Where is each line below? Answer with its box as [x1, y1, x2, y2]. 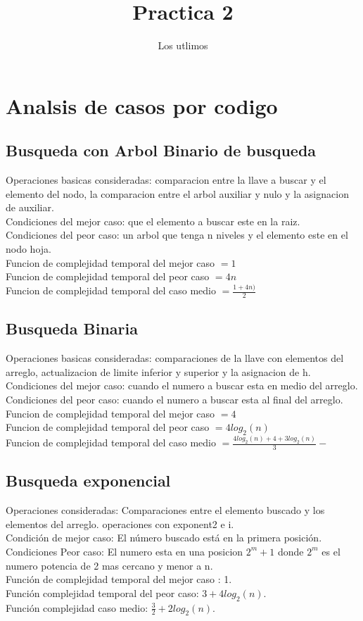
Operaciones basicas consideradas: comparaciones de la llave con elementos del [6, 351, 344, 365]
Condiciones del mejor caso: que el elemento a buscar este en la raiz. [6, 213, 300, 228]
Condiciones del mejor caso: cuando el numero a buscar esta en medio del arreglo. [6, 378, 358, 393]
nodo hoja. [6, 241, 51, 256]
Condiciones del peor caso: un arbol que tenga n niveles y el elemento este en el [6, 227, 348, 242]
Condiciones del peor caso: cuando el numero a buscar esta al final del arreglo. [6, 391, 343, 406]
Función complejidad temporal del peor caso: [6, 585, 199, 600]
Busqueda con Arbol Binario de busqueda [6, 139, 317, 161]
